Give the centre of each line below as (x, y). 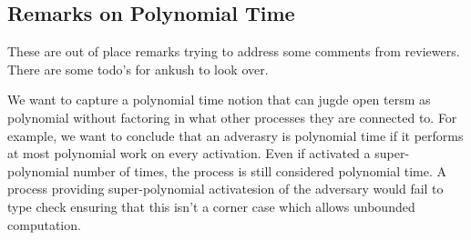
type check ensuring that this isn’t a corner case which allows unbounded (211, 206)
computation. (44, 224)
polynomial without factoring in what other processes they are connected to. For (232, 117)
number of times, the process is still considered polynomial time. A (260, 170)
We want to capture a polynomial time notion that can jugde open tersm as (219, 100)
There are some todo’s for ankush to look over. (138, 69)
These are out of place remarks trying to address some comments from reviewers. (234, 51)
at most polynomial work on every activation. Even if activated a (189, 153)
